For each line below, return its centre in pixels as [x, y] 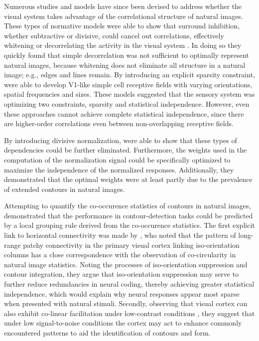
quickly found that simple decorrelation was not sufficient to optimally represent [127, 55]
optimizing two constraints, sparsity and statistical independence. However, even [127, 103]
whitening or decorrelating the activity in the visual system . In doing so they [123, 45]
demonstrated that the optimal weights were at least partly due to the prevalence [128, 179]
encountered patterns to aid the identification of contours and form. [107, 333]
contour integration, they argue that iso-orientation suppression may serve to [122, 274]
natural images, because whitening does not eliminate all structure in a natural [125, 65]
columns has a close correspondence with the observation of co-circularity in [120, 255]
